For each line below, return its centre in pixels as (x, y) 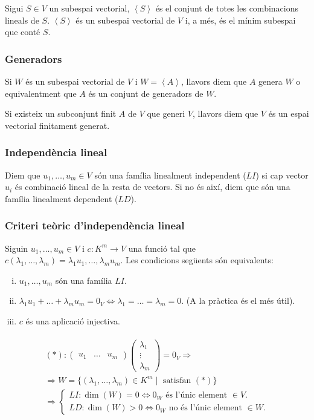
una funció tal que (162, 248)
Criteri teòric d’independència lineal (95, 225)
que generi (166, 113)
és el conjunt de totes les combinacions (227, 8)
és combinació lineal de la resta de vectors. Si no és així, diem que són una (152, 187)
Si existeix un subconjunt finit (61, 113)
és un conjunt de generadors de (146, 93)
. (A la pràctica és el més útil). (238, 300)
